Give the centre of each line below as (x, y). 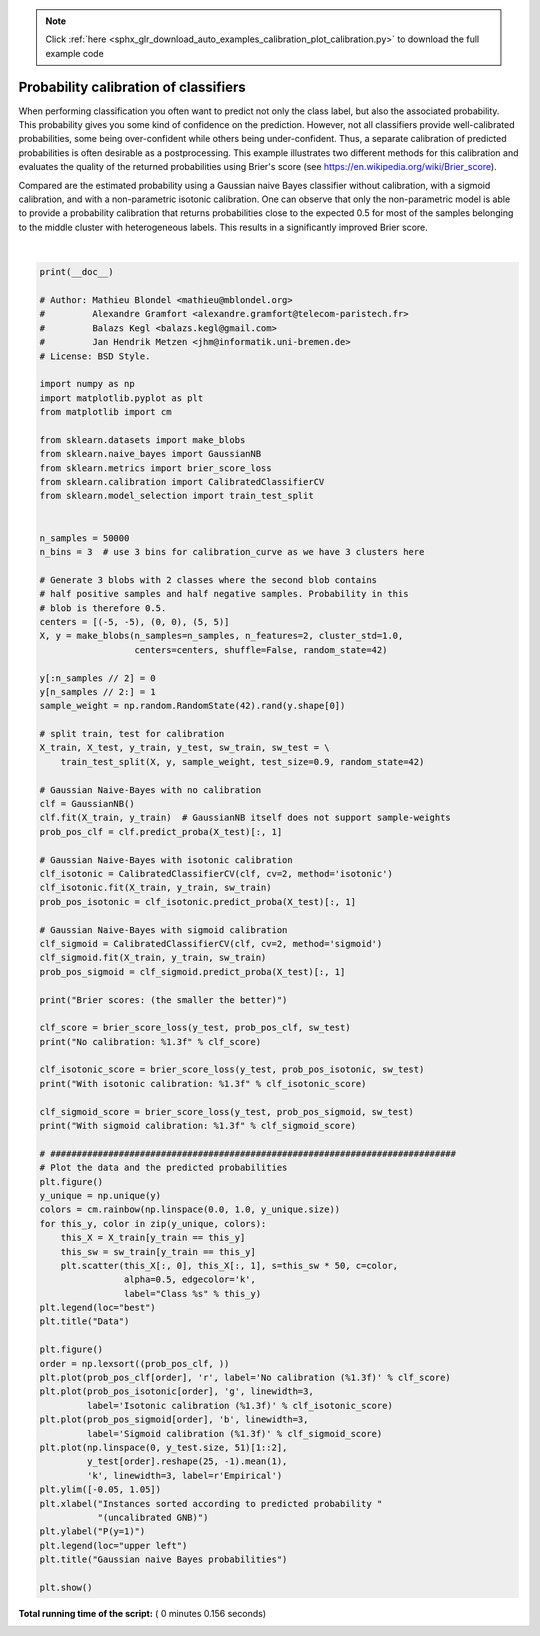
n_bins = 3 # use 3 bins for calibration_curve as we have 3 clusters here (232, 551)
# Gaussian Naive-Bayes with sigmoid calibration (163, 929)
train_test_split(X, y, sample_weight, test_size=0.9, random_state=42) (242, 761)
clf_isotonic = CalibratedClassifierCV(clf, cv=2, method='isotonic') (216, 873)
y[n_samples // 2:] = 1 (98, 691)
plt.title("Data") (84, 1321)
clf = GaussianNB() (87, 804)
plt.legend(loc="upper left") (113, 1545)
